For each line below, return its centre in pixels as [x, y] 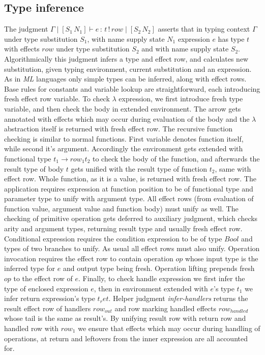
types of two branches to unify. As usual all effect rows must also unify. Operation [132, 248]
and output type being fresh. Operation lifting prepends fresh [159, 268]
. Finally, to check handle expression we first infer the [161, 278]
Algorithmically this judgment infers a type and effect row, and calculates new [126, 58]
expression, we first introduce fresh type [181, 99]
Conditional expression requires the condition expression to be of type [113, 238]
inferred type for [30, 268]
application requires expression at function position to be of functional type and [129, 188]
